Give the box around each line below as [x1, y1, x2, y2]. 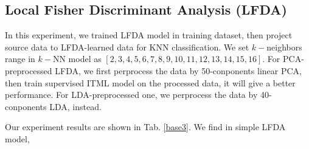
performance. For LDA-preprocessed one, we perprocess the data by [5, 88, 258, 101]
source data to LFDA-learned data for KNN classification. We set [5, 40, 249, 53]
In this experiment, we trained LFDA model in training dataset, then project [5, 29, 293, 41]
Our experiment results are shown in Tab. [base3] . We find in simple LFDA [5, 120, 286, 133]
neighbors [266, 40, 302, 53]
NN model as [52, 52, 102, 65]
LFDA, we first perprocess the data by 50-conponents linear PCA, [55, 64, 302, 77]
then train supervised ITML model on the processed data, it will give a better [5, 76, 296, 89]
